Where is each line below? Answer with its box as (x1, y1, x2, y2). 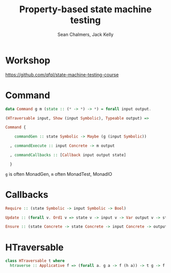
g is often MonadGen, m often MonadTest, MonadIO (5, 171, 112, 177)
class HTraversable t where (5, 258, 65, 264)
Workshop (5, 55, 50, 66)
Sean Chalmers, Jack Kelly (58, 31, 113, 37)
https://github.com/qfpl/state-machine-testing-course (5, 72, 119, 78)
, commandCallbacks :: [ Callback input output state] (10, 152, 126, 157)
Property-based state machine (19, 4, 152, 15)
